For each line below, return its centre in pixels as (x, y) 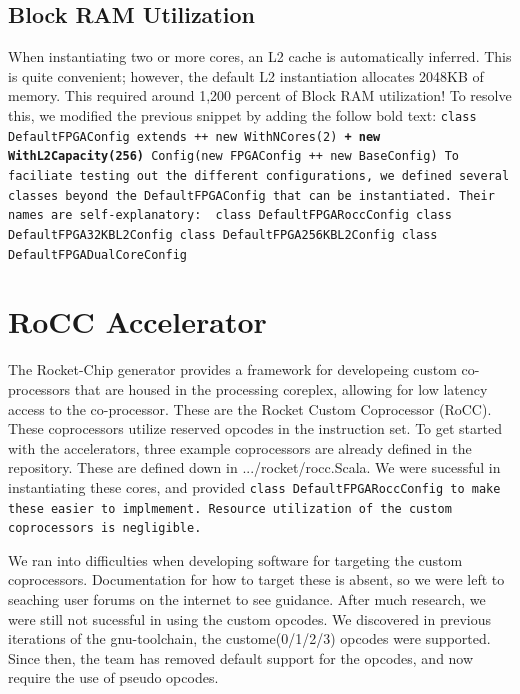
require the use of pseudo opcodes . (113, 677)
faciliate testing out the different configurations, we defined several (259, 175)
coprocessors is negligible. (105, 528)
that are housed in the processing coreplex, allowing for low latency (281, 388)
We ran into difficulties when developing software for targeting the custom (235, 559)
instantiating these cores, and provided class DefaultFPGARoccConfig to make (254, 486)
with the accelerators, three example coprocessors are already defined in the (240, 447)
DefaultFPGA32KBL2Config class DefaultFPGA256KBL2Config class (223, 234)
